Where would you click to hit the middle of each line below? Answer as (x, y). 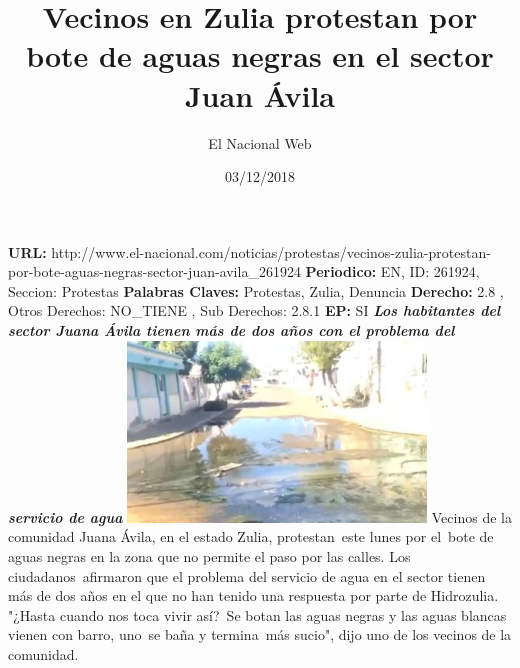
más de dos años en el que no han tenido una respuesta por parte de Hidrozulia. (253, 595)
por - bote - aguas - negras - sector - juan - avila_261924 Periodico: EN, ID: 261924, (244, 271)
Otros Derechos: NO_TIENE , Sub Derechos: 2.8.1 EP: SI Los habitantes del (254, 310)
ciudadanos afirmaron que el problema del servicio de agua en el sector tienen (247, 575)
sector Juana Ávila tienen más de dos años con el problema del (231, 330)
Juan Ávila (260, 94)
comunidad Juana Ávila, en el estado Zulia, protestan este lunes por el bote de (251, 536)
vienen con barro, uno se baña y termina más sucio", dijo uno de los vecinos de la (260, 634)
